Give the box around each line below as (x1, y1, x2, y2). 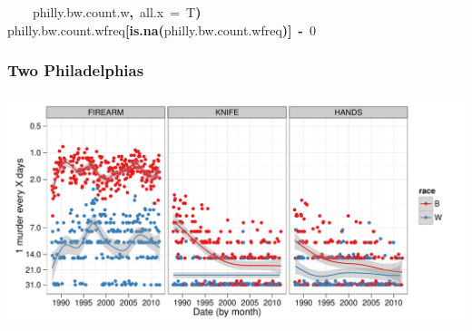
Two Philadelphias (7, 59, 144, 82)
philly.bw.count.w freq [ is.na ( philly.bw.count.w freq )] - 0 (7, 20, 316, 39)
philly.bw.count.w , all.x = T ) (33, 3, 202, 21)
